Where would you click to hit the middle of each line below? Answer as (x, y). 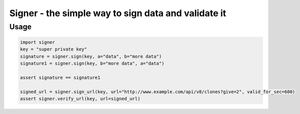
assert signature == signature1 (60, 77)
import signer (37, 42)
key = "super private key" (53, 49)
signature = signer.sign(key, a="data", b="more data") (91, 56)
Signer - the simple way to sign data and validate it (118, 13)
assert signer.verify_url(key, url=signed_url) (80, 99)
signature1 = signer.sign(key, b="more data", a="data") (92, 63)
